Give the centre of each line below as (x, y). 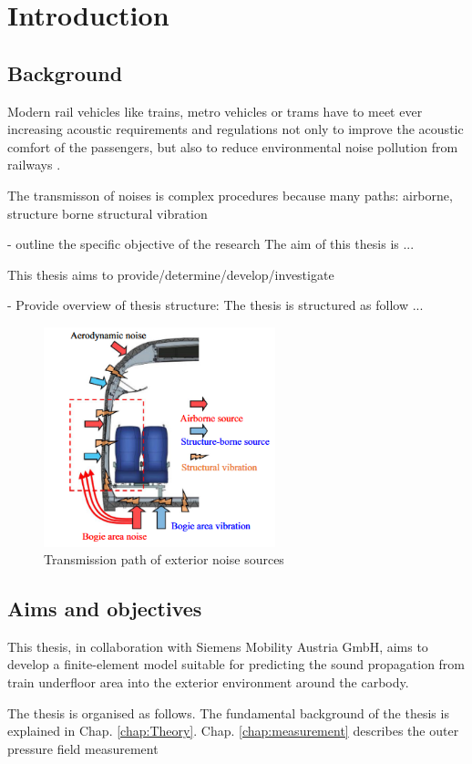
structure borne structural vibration (108, 213)
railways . (34, 165)
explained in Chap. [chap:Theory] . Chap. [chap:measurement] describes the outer (233, 731)
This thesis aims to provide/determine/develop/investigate (171, 274)
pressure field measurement (83, 748)
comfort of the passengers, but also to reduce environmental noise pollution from (233, 146)
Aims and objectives (105, 609)
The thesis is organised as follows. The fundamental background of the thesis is (228, 712)
